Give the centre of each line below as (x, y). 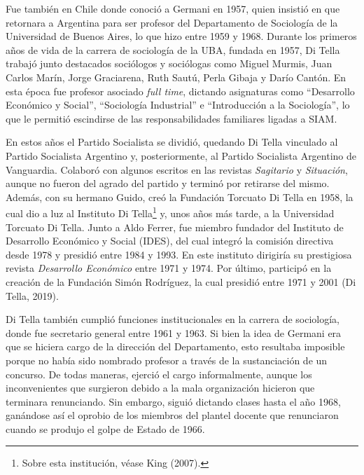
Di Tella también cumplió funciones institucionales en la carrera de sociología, (173, 319)
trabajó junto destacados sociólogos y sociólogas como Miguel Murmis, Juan (169, 63)
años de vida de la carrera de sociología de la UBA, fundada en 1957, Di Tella (173, 49)
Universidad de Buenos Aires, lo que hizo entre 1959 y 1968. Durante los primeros (181, 36)
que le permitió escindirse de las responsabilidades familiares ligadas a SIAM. (171, 118)
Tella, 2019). (32, 295)
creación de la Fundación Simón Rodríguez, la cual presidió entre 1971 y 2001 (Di (181, 281)
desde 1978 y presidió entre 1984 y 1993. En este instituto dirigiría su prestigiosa (179, 254)
